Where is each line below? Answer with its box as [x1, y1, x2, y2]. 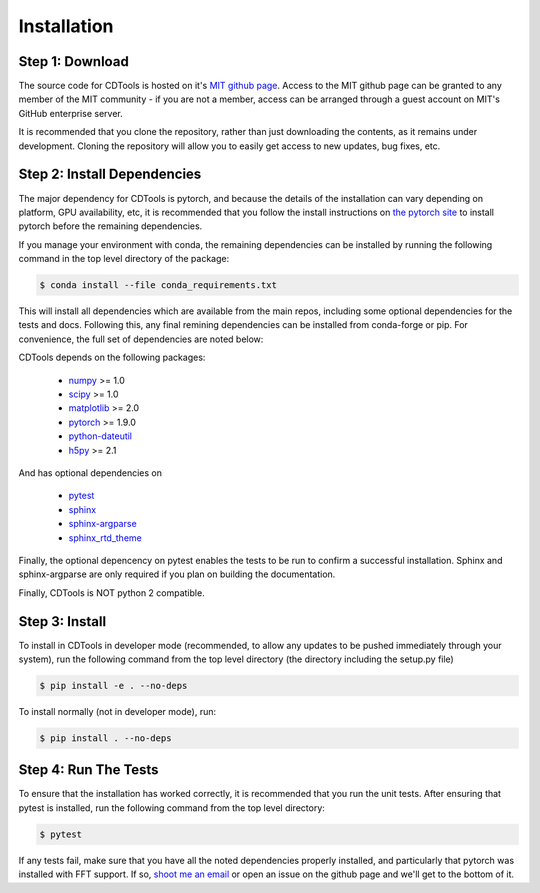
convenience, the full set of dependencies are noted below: [18, 333, 264, 345]
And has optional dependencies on [18, 466, 162, 479]
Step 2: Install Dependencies [18, 166, 202, 183]
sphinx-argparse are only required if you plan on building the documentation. [18, 568, 336, 580]
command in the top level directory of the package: [18, 253, 230, 265]
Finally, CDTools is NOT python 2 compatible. [18, 586, 205, 599]
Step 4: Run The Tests [18, 761, 159, 779]
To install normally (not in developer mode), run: [18, 705, 217, 717]
